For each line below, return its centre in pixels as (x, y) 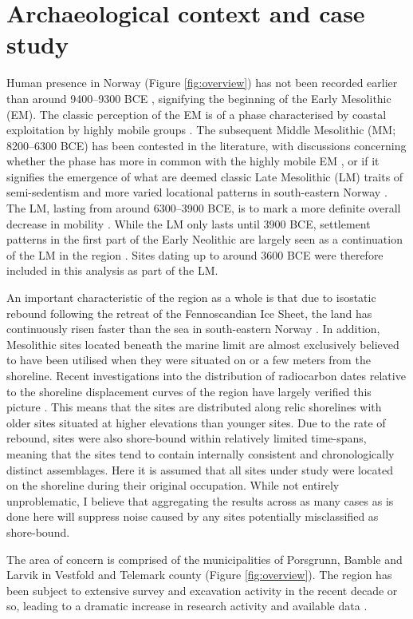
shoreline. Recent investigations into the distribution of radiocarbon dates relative (206, 375)
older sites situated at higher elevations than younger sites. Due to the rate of (196, 422)
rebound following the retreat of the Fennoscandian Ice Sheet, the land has (189, 313)
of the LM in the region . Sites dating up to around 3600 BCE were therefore (195, 254)
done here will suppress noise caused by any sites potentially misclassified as (193, 516)
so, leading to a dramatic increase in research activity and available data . (187, 606)
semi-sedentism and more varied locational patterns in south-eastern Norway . (197, 192)
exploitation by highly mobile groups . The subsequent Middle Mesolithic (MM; (201, 130)
